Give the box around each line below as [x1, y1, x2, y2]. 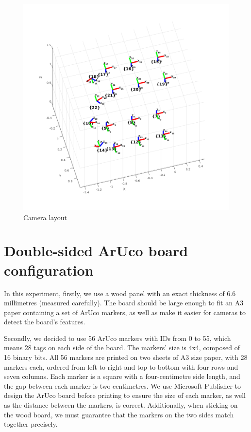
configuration [4, 260, 94, 280]
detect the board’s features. [4, 317, 85, 327]
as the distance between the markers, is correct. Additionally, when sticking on [4, 400, 238, 410]
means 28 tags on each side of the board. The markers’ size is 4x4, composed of [4, 342, 240, 353]
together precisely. [4, 419, 58, 429]
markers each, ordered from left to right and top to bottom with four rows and [4, 361, 238, 372]
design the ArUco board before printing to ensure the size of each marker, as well [4, 390, 246, 400]
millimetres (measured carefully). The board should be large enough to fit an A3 [4, 298, 244, 308]
